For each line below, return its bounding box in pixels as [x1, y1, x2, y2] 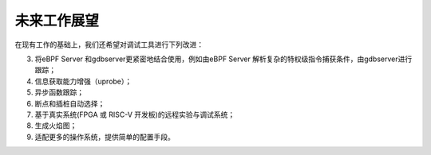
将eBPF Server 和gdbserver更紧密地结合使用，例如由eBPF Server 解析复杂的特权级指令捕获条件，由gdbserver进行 [34, 54, 413, 64]
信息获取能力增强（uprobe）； [34, 76, 132, 86]
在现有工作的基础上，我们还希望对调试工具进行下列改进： [14, 40, 204, 49]
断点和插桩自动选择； [34, 99, 105, 108]
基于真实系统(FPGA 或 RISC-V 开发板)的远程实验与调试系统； [34, 110, 235, 119]
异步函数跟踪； [34, 87, 84, 97]
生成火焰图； [34, 121, 77, 130]
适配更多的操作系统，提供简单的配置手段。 [34, 132, 175, 141]
